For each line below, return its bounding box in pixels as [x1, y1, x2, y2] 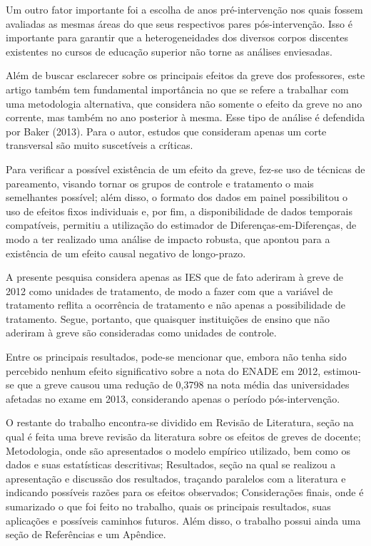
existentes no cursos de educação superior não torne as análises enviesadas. [6, 43, 332, 58]
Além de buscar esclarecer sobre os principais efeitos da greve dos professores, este [6, 68, 365, 83]
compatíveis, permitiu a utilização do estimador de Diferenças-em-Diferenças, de [6, 217, 357, 232]
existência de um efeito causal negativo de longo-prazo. [6, 245, 246, 260]
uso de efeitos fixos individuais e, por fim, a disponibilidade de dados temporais [6, 203, 352, 218]
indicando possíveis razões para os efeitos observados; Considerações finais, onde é [6, 485, 364, 500]
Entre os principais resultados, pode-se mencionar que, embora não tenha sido [6, 349, 347, 364]
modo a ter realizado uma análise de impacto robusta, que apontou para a [6, 231, 330, 246]
